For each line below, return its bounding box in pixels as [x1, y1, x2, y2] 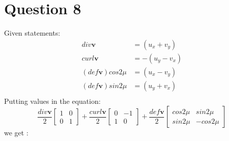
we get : [4, 127, 28, 138]
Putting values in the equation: [4, 95, 101, 106]
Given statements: [4, 27, 60, 38]
